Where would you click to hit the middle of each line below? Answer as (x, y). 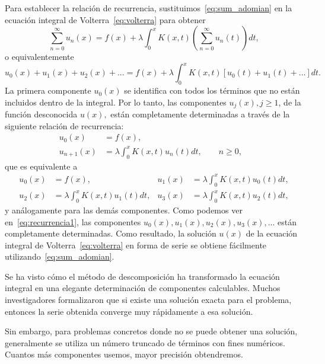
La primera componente (48, 90)
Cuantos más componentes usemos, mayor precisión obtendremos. (124, 354)
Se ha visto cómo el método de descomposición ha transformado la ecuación (142, 276)
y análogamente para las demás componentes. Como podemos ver (124, 210)
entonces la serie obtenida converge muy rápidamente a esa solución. (129, 311)
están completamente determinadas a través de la (200, 114)
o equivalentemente (39, 57)
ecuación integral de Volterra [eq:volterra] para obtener (105, 19)
